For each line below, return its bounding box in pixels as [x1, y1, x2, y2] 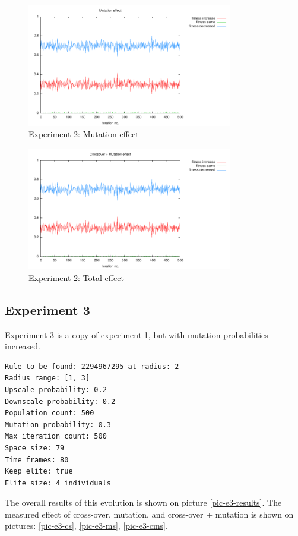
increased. [5, 340, 41, 352]
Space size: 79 [5, 443, 65, 452]
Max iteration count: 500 [5, 432, 107, 441]
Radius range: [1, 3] [5, 374, 90, 383]
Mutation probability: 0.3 [5, 420, 111, 429]
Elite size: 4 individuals [5, 478, 111, 487]
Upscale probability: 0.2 [5, 385, 107, 394]
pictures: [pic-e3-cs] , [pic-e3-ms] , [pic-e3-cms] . [5, 519, 168, 532]
